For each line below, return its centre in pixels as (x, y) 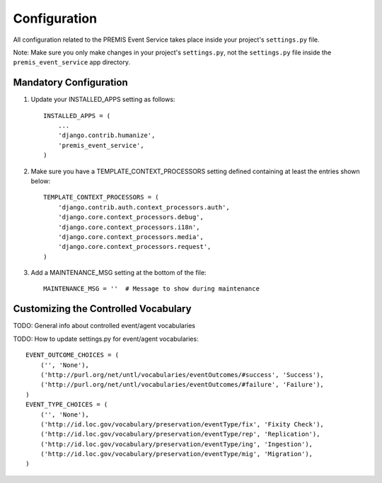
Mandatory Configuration (70, 82)
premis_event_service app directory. (72, 62)
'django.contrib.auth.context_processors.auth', (144, 207)
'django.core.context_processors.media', (131, 237)
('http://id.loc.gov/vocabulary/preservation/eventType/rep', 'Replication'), (180, 434)
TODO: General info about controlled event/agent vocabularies (104, 326)
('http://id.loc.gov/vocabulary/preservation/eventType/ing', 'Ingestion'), (176, 444)
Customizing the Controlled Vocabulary (102, 309)
